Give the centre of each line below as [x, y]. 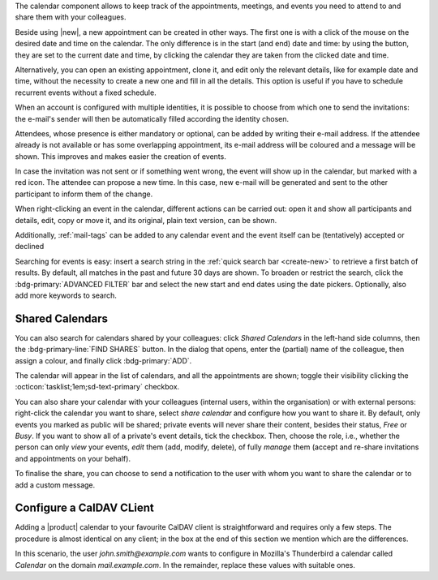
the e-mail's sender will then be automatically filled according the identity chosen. [152, 118]
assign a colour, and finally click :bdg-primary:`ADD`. [103, 360]
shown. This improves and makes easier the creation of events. [120, 156]
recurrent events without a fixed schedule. [86, 92]
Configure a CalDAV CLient [84, 508]
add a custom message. [55, 485]
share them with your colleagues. [71, 17]
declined [30, 247]
